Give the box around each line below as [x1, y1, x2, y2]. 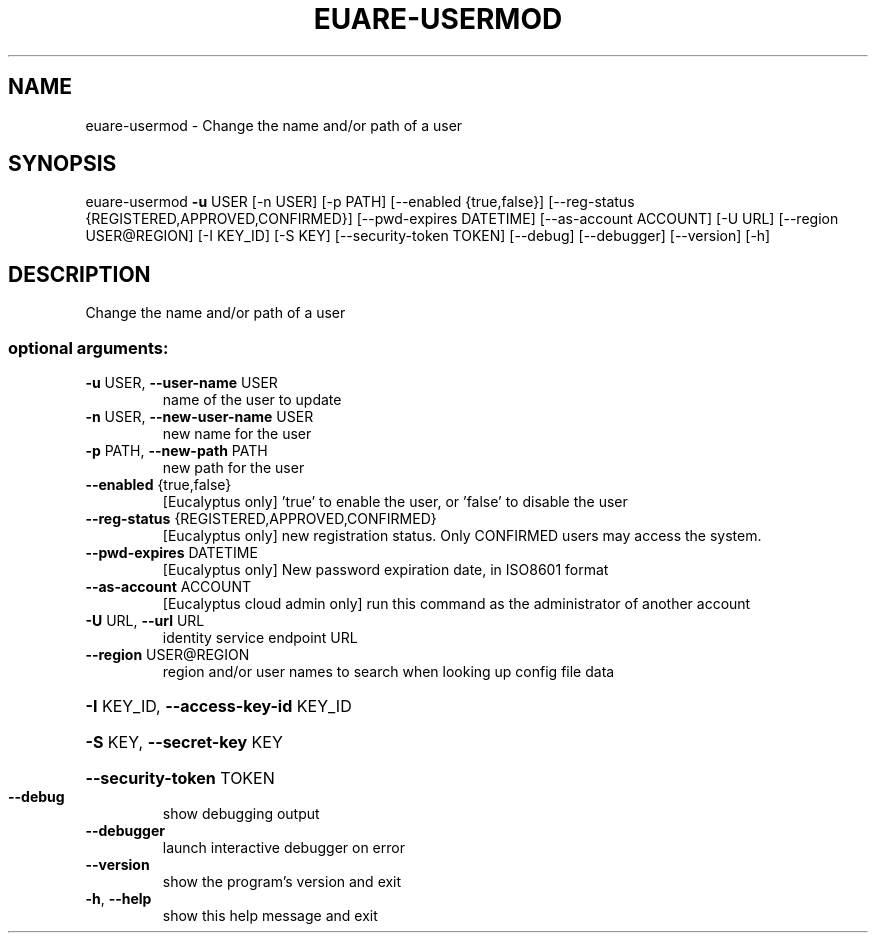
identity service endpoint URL [162, 629, 358, 647]
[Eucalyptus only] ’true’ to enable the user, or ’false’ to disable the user [162, 493, 628, 511]
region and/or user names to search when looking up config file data [162, 663, 615, 681]
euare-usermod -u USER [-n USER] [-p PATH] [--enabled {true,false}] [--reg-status [85, 193, 635, 211]
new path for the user [162, 459, 305, 477]
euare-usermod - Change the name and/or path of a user [85, 116, 463, 134]
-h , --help [85, 890, 152, 908]
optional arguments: [8, 337, 169, 358]
